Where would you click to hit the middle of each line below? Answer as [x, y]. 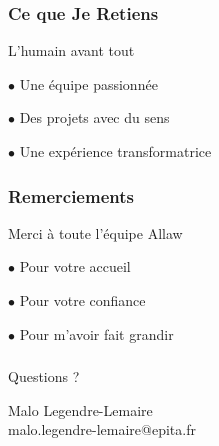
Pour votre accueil [75, 266]
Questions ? [44, 376]
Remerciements [71, 195]
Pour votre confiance [82, 300]
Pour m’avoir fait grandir [96, 333]
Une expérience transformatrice [115, 151]
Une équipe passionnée [88, 83]
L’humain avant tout [71, 50]
